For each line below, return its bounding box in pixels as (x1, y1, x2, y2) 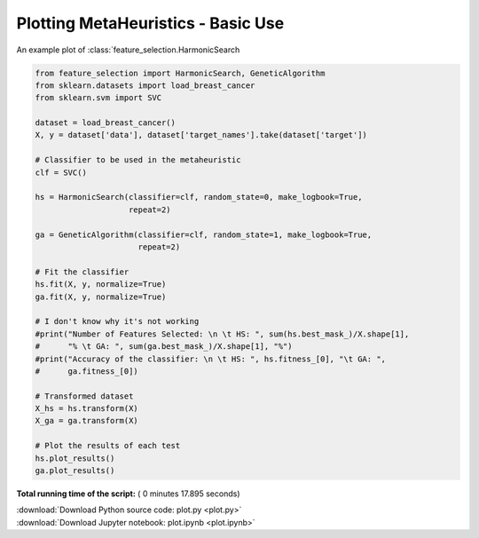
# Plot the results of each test (35, 440, 181, 451)
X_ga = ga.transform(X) (35, 415, 139, 426)
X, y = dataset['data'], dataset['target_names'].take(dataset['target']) (35, 130, 368, 140)
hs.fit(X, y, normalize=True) (35, 280, 167, 289)
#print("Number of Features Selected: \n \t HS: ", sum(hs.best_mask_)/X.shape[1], (35, 328, 410, 339)
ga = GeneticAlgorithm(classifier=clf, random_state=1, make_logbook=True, (35, 229, 373, 240)
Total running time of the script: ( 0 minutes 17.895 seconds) (16, 488, 240, 499)
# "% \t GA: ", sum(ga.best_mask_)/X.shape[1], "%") (35, 342, 293, 352)
